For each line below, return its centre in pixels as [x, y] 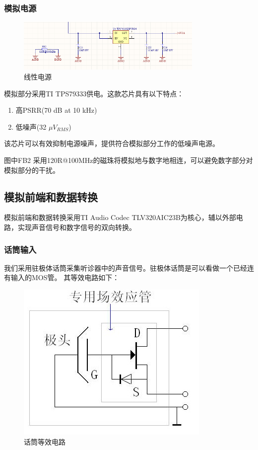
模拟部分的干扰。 [32, 170]
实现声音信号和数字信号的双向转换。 [77, 227]
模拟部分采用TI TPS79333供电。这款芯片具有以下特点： [94, 93]
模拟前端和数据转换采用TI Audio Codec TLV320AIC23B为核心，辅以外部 [120, 217]
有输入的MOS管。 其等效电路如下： [62, 277]
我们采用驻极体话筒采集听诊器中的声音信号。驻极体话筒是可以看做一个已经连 [129, 267]
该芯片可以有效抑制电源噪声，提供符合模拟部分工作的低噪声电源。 [112, 143]
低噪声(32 [31, 126]
